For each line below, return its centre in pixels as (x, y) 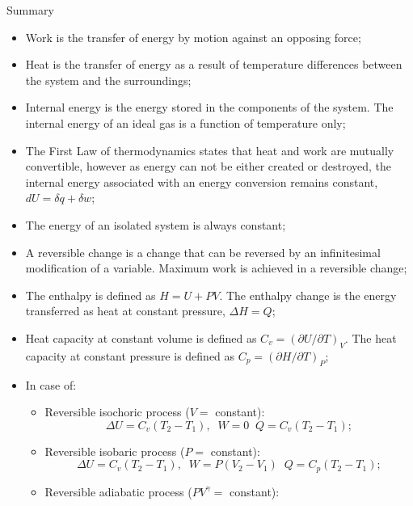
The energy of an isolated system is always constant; (156, 224)
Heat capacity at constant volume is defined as (141, 337)
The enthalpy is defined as (91, 295)
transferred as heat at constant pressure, (125, 311)
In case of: (51, 384)
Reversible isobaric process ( (115, 451)
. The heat (371, 337)
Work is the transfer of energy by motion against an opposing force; (193, 37)
